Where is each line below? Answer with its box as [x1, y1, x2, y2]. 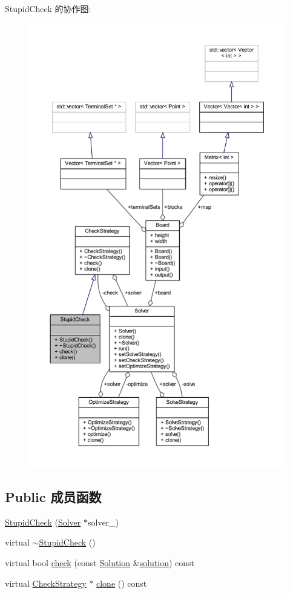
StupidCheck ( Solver [5, 515, 81, 528]
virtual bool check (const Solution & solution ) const [5, 556, 195, 569]
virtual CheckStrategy [5, 576, 87, 589]
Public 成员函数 [5, 487, 102, 506]
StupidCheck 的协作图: [5, 2, 91, 15]
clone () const [96, 576, 147, 589]
